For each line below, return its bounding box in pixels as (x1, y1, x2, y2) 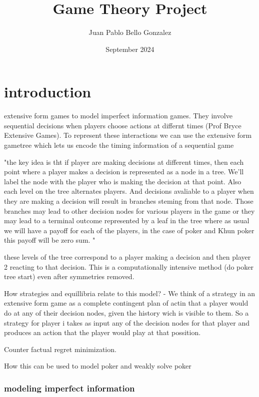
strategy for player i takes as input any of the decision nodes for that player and (4, 317, 249, 328)
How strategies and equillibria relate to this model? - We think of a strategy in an (4, 288, 255, 298)
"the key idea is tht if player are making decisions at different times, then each (4, 156, 244, 167)
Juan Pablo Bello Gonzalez (88, 27, 171, 37)
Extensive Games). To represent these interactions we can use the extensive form (4, 130, 252, 140)
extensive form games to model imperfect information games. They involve (4, 110, 232, 121)
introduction (4, 81, 91, 102)
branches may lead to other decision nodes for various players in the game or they (4, 205, 255, 216)
